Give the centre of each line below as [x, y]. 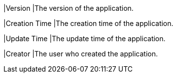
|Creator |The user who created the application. [81, 54]
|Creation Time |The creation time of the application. [88, 23]
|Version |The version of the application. [69, 8]
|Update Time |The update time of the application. [85, 38]
